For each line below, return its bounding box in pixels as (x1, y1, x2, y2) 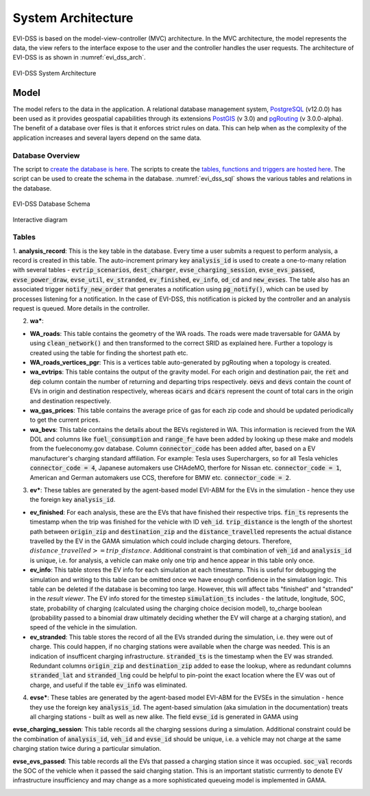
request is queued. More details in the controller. (12, 304, 150, 312)
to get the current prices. (29, 415, 101, 424)
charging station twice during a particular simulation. (12, 745, 162, 753)
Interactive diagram (12, 215, 68, 224)
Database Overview (12, 151, 80, 160)
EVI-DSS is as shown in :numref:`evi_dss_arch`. (12, 53, 147, 62)
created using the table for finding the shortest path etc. (29, 348, 188, 357)
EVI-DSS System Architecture (12, 69, 97, 77)
